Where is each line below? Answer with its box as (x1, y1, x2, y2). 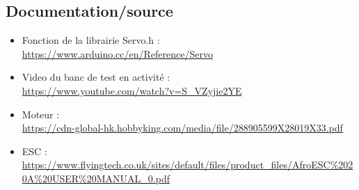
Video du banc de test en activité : (22, 70, 170, 84)
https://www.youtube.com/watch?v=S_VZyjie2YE (22, 83, 242, 97)
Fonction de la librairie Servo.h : (22, 33, 160, 47)
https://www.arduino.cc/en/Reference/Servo (22, 46, 213, 61)
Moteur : (22, 106, 60, 121)
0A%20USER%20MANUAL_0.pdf (22, 171, 170, 185)
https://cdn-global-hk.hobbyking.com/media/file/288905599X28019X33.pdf (22, 120, 343, 135)
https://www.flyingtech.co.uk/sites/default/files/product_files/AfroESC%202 (22, 157, 353, 172)
